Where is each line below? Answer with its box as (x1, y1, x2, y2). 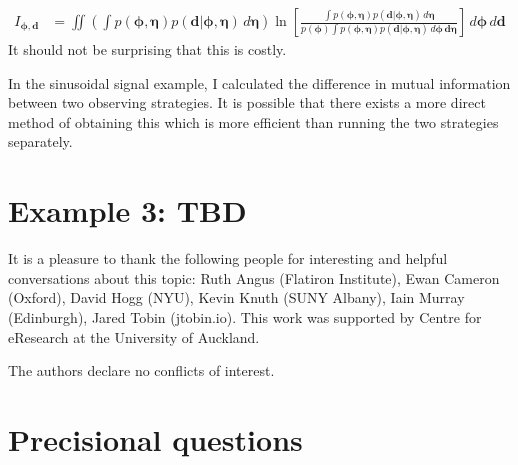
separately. (8, 131, 73, 152)
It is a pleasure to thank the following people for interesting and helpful (8, 248, 448, 269)
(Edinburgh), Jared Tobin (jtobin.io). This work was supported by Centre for (8, 306, 482, 327)
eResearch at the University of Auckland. (8, 326, 260, 347)
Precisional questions (8, 418, 303, 459)
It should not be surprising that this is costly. (8, 39, 287, 60)
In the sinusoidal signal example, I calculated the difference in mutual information (8, 72, 511, 93)
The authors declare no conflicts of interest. (8, 360, 275, 381)
